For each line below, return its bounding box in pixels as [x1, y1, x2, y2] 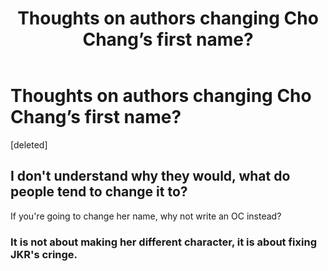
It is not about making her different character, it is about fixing [10, 235, 317, 249]
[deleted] [10, 138, 48, 151]
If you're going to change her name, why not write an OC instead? [10, 210, 282, 222]
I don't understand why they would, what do [10, 168, 291, 185]
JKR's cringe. [10, 247, 78, 261]
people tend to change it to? [10, 183, 188, 201]
